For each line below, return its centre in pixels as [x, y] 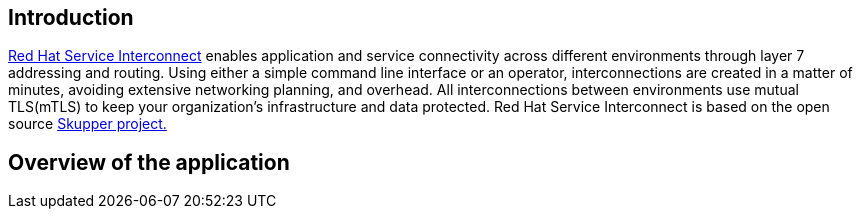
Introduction [71, 17]
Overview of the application [149, 162]
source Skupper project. [87, 124]
